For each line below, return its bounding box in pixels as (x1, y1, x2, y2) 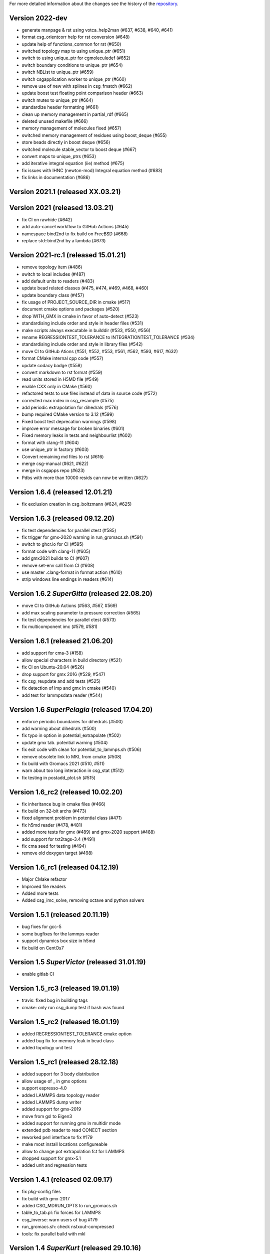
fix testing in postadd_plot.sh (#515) (21, 774, 96, 780)
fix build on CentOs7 (21, 945, 64, 951)
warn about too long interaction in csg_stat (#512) (21, 767, 124, 773)
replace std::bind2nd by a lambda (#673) (21, 238, 106, 244)
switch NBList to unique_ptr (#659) (21, 69, 94, 75)
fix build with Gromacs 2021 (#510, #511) (21, 760, 105, 766)
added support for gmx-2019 (21, 1106, 81, 1112)
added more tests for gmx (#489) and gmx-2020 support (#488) (21, 829, 155, 835)
